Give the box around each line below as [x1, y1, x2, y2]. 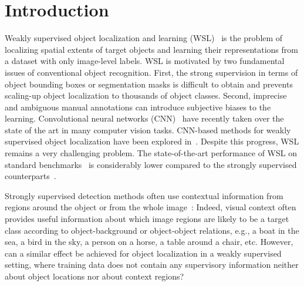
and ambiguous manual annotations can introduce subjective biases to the [5, 100, 271, 113]
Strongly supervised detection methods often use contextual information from [5, 189, 283, 201]
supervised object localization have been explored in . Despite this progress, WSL [5, 135, 299, 147]
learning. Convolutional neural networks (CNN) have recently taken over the [5, 112, 284, 125]
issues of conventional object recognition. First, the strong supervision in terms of [5, 66, 298, 78]
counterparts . [5, 170, 56, 182]
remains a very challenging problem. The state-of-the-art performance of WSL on [5, 147, 297, 159]
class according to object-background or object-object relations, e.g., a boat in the [5, 224, 299, 236]
